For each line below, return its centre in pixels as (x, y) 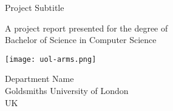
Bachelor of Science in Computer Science (81, 40)
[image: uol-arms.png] (51, 59)
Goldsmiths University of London (67, 91)
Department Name (39, 79)
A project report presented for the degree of (86, 28)
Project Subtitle (35, 7)
